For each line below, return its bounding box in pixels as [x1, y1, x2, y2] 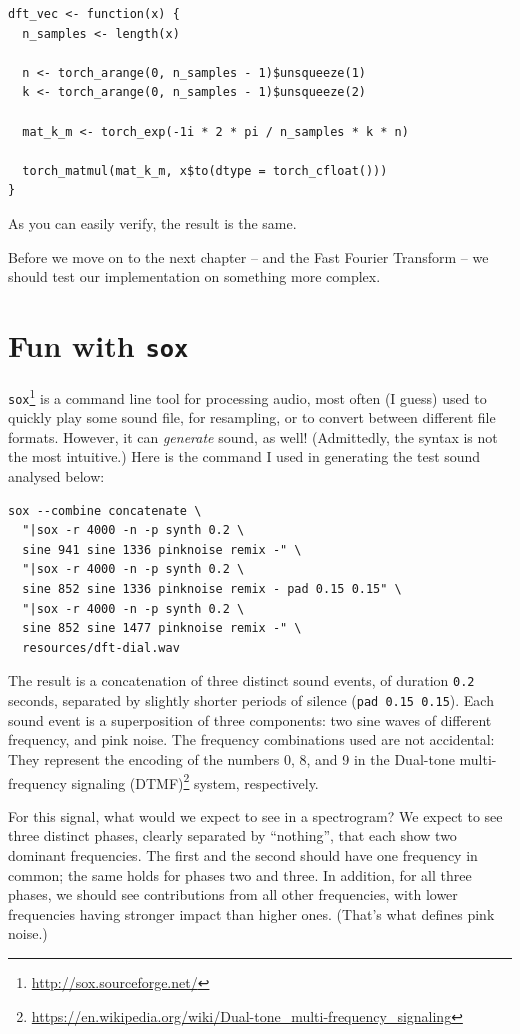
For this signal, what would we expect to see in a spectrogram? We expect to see [8, 805, 503, 826]
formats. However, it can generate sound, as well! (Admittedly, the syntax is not [8, 426, 498, 447]
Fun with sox [8, 324, 189, 365]
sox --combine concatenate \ [8, 503, 202, 518]
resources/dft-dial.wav [22, 640, 180, 655]
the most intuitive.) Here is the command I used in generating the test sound [8, 446, 481, 467]
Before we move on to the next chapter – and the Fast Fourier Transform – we [8, 246, 489, 267]
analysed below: [8, 466, 105, 487]
